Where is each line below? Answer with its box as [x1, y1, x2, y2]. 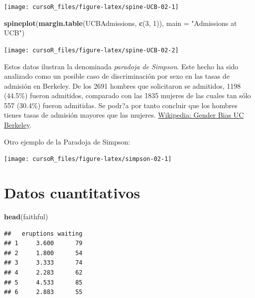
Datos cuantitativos [4, 182, 140, 203]
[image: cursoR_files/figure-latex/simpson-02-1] [4, 155, 172, 163]
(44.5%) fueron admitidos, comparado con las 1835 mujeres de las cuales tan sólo [4, 90, 251, 101]
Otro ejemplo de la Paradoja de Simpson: [4, 136, 130, 147]
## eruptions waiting [4, 230, 83, 237]
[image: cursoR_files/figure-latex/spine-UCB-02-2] [4, 46, 179, 54]
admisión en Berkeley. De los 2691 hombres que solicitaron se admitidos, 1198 [4, 80, 241, 91]
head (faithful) [4, 211, 48, 222]
